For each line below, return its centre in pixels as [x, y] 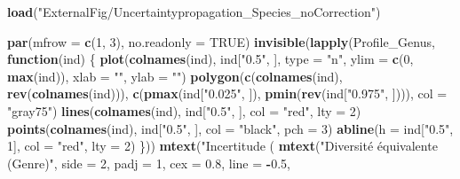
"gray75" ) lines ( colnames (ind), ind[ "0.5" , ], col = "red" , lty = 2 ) [184, 110]
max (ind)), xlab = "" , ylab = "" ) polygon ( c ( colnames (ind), [175, 76]
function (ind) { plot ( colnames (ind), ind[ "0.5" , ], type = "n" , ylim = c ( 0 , [210, 59]
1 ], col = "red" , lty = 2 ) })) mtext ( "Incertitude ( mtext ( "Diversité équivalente [222, 146]
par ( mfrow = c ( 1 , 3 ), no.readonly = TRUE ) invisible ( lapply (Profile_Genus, [221, 41]
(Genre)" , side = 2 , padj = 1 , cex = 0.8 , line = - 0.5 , [149, 163]
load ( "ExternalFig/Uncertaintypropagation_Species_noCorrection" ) [194, 12]
